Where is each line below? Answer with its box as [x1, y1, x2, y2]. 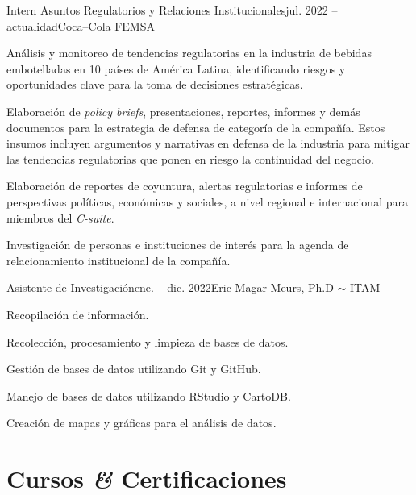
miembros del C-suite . [6, 209, 114, 226]
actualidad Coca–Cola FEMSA [6, 17, 155, 34]
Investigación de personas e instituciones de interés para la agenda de [6, 236, 349, 253]
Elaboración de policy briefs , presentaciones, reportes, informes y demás [6, 102, 360, 119]
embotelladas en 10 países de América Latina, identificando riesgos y [6, 60, 346, 77]
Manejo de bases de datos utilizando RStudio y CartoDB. [6, 387, 291, 404]
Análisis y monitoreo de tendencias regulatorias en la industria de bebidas [6, 44, 372, 61]
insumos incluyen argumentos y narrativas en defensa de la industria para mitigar [6, 135, 410, 152]
